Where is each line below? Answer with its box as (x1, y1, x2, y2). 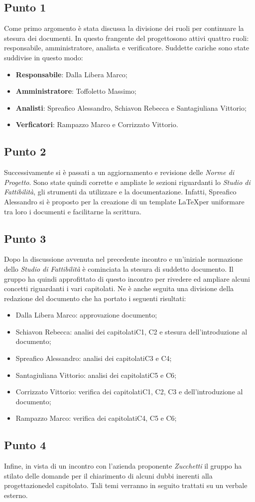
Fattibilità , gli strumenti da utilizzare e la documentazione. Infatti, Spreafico (4, 186, 237, 197)
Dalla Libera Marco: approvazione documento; (15, 310, 157, 320)
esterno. (4, 490, 28, 501)
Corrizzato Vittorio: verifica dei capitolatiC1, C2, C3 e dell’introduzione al (15, 386, 243, 397)
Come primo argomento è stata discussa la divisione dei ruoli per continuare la (4, 23, 244, 33)
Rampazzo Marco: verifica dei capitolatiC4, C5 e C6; (15, 413, 177, 423)
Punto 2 (4, 144, 46, 159)
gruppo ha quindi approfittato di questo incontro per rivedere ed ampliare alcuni (4, 273, 250, 284)
